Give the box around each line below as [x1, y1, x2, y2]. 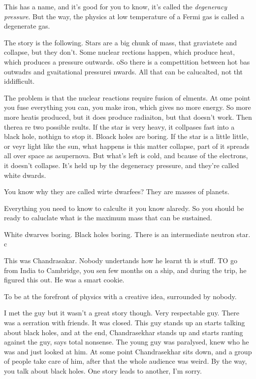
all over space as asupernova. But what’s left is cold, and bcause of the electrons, [4, 150, 248, 161]
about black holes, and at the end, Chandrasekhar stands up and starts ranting [4, 327, 243, 337]
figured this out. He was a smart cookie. [4, 275, 125, 285]
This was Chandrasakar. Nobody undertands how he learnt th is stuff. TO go [4, 255, 237, 266]
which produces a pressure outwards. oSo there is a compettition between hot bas [4, 56, 250, 67]
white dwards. [4, 170, 46, 180]
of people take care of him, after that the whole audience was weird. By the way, [4, 356, 247, 366]
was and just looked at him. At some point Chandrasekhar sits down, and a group [4, 346, 252, 356]
